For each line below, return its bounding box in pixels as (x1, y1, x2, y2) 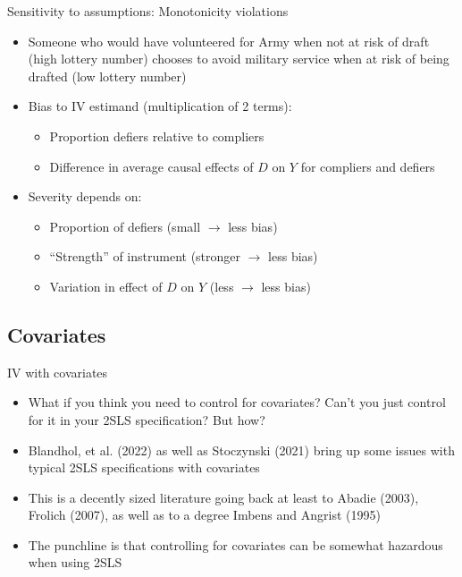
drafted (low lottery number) (28, 66, 187, 85)
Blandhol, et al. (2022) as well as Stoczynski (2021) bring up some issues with (28, 440, 455, 459)
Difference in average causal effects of (49, 157, 254, 175)
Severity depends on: (28, 187, 142, 206)
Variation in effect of (49, 276, 163, 295)
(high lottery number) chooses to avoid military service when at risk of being (28, 49, 449, 68)
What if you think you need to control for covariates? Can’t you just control (28, 393, 446, 412)
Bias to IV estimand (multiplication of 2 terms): (28, 97, 292, 115)
